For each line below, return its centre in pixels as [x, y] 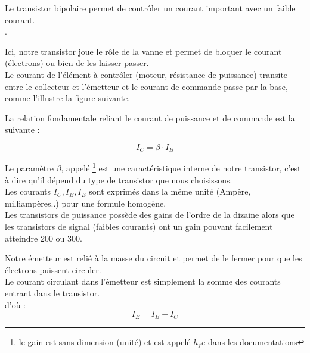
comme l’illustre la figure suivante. [68, 98]
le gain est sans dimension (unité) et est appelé [105, 341]
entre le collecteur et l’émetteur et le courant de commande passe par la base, [146, 86]
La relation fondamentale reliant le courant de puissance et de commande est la [150, 118]
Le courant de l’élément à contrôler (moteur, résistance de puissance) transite [146, 74]
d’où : [15, 304]
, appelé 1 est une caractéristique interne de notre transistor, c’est [181, 167]
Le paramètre [29, 168]
